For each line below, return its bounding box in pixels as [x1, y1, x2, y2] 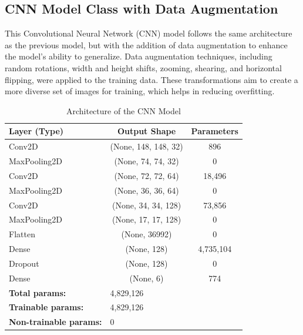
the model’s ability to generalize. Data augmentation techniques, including [5, 50, 272, 62]
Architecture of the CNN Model [66, 104, 181, 117]
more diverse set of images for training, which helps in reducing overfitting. [5, 85, 275, 97]
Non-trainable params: [9, 316, 102, 328]
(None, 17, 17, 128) [112, 213, 181, 225]
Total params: [9, 286, 66, 298]
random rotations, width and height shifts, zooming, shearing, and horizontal [5, 61, 282, 74]
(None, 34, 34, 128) [112, 198, 181, 211]
